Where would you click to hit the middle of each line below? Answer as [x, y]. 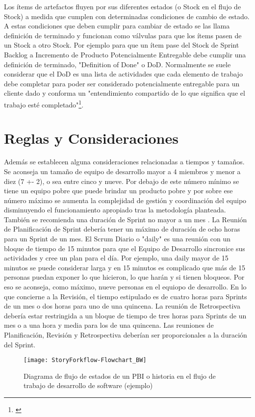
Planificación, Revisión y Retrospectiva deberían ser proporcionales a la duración [126, 335]
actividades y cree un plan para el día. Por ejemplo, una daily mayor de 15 [116, 258]
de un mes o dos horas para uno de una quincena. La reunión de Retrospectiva [122, 306]
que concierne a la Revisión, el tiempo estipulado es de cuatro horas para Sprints [126, 296]
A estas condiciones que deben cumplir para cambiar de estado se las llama [117, 26]
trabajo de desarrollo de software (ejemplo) [88, 385]
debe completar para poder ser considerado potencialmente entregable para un [122, 83]
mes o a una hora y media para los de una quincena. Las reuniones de [109, 325]
